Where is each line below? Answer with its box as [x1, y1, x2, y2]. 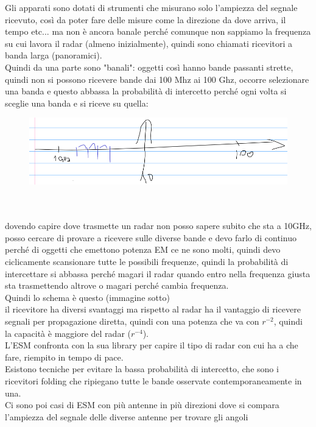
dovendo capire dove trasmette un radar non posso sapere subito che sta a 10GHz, [5, 219, 312, 232]
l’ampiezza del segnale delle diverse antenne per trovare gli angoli [5, 410, 248, 423]
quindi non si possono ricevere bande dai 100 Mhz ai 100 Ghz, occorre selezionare [5, 72, 309, 85]
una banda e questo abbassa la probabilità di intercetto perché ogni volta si [5, 85, 287, 97]
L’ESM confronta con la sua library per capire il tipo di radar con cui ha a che [5, 339, 298, 351]
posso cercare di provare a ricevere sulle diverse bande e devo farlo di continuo [5, 231, 297, 244]
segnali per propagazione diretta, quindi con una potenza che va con [5, 315, 259, 327]
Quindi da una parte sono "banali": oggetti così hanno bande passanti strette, [5, 60, 293, 73]
